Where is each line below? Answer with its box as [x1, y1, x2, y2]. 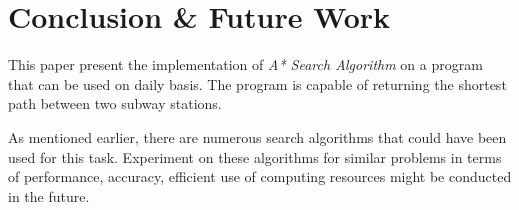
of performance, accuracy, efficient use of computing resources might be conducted [8, 166, 512, 187]
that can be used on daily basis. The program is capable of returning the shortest [8, 73, 507, 94]
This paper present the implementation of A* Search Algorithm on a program [8, 54, 483, 75]
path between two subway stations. [8, 93, 222, 114]
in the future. [8, 185, 90, 206]
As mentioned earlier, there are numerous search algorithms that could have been [8, 126, 507, 147]
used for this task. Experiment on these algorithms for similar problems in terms [8, 146, 502, 167]
